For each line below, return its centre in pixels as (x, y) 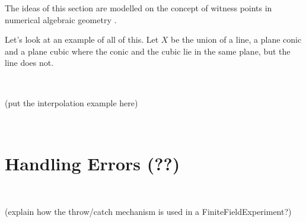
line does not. (29, 63)
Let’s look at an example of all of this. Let (82, 39)
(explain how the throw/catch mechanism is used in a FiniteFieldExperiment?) (148, 212)
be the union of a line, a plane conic (236, 39)
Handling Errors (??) (93, 163)
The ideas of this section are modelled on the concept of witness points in (138, 8)
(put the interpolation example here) (71, 102)
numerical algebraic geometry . (61, 19)
